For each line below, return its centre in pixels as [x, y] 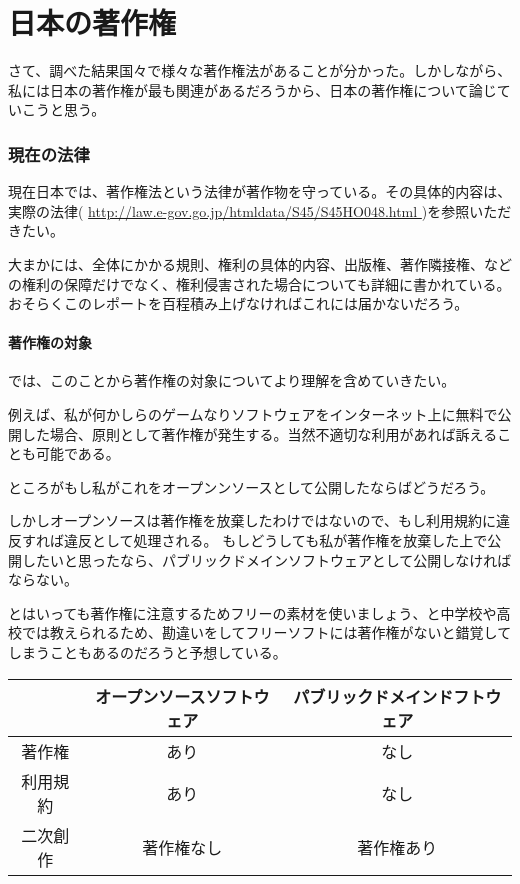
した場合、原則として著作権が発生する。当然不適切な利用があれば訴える [259, 433]
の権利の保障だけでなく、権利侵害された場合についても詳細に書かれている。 [259, 283]
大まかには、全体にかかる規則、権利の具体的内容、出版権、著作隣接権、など [260, 263]
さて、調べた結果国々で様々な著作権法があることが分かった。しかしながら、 [260, 70]
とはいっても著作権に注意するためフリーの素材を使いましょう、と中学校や [252, 612]
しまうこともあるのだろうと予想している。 [147, 652]
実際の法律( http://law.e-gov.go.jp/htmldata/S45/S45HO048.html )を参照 [239, 210]
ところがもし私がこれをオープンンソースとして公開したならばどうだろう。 [251, 486]
